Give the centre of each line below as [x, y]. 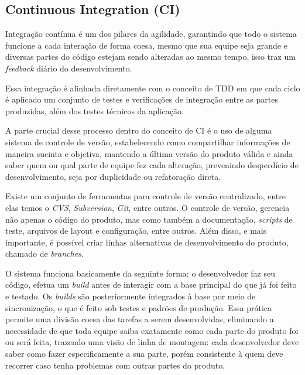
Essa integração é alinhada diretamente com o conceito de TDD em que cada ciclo [153, 88]
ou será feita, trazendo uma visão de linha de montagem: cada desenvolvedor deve [152, 342]
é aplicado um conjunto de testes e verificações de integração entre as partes [142, 99]
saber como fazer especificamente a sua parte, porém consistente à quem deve [144, 354]
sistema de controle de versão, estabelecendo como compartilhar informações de [148, 142]
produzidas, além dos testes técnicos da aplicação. [95, 110]
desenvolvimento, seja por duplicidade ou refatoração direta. [113, 176]
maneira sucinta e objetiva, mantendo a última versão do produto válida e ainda [149, 153]
